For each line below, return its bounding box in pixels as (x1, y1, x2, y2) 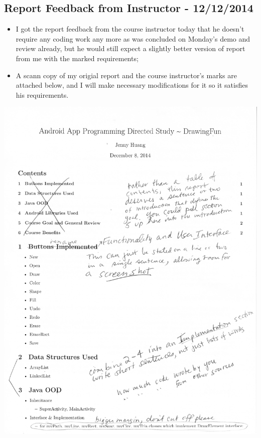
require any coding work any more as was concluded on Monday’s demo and (16, 33, 250, 44)
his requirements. (16, 89, 69, 100)
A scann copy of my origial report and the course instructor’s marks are (16, 70, 237, 80)
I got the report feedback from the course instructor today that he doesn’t (16, 24, 244, 34)
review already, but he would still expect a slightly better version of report (16, 43, 245, 54)
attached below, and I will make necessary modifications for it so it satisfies (16, 80, 248, 90)
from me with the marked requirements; (16, 53, 139, 63)
